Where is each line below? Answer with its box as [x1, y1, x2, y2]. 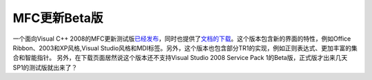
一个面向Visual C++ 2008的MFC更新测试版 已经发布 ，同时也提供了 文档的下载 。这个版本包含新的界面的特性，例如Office [12, 34, 351, 43]
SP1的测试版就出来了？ [12, 63, 78, 72]
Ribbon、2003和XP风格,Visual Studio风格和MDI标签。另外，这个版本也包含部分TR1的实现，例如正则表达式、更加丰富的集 [12, 43, 358, 52]
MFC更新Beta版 [12, 10, 103, 26]
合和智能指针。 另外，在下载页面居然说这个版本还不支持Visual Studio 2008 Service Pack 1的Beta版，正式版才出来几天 [12, 54, 348, 62]
